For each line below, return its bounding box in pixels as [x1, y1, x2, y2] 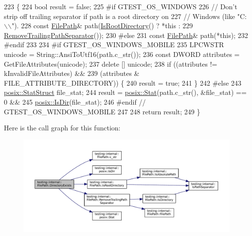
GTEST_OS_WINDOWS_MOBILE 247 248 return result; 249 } [4, 106, 200, 116]
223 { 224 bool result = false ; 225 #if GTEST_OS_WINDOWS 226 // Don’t [4, 1, 237, 11]
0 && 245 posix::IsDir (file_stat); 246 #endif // [4, 96, 146, 107]
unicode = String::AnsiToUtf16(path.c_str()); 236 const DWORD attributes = [4, 49, 240, 59]
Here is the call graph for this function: [4, 123, 121, 133]
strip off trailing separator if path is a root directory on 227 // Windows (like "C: [4, 11, 247, 21]
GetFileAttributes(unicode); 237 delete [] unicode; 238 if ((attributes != [4, 58, 217, 69]
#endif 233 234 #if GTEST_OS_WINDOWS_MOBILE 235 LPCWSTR [4, 39, 224, 50]
